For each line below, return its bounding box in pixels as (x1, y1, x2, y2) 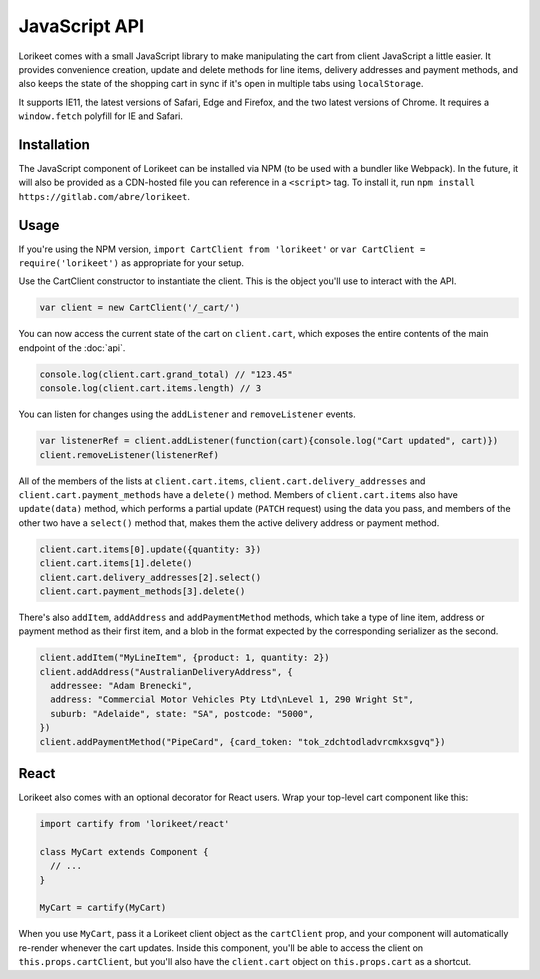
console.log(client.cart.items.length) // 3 (39, 383, 262, 394)
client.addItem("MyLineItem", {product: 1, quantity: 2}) (39, 652, 330, 664)
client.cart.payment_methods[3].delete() (39, 585, 246, 597)
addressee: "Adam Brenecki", (50, 680, 194, 692)
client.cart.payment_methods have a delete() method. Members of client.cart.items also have (18, 488, 459, 500)
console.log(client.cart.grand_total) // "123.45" (39, 368, 294, 380)
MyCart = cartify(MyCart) (39, 902, 167, 914)
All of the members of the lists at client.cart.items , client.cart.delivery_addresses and (18, 475, 426, 487)
